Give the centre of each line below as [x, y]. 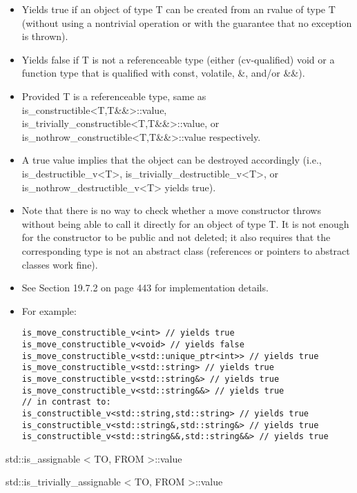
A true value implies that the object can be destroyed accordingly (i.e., [172, 160]
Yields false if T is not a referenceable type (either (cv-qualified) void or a [178, 59]
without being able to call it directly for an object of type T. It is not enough [185, 223]
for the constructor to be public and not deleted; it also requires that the [176, 237]
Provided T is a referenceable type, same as [114, 96]
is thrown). [45, 36]
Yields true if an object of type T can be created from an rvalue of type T [178, 9]
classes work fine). [60, 264]
